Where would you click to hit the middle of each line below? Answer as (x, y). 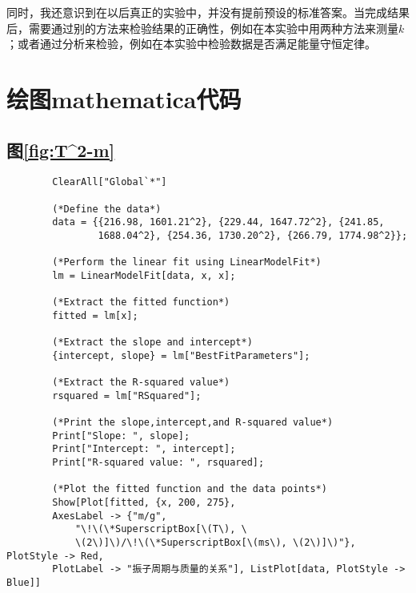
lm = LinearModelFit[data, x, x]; (144, 275)
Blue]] (24, 583)
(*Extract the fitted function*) (141, 303)
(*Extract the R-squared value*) (141, 383)
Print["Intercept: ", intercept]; (144, 449)
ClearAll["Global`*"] (110, 182)
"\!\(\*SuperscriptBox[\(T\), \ (161, 529)
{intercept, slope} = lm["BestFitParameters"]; (181, 355)
